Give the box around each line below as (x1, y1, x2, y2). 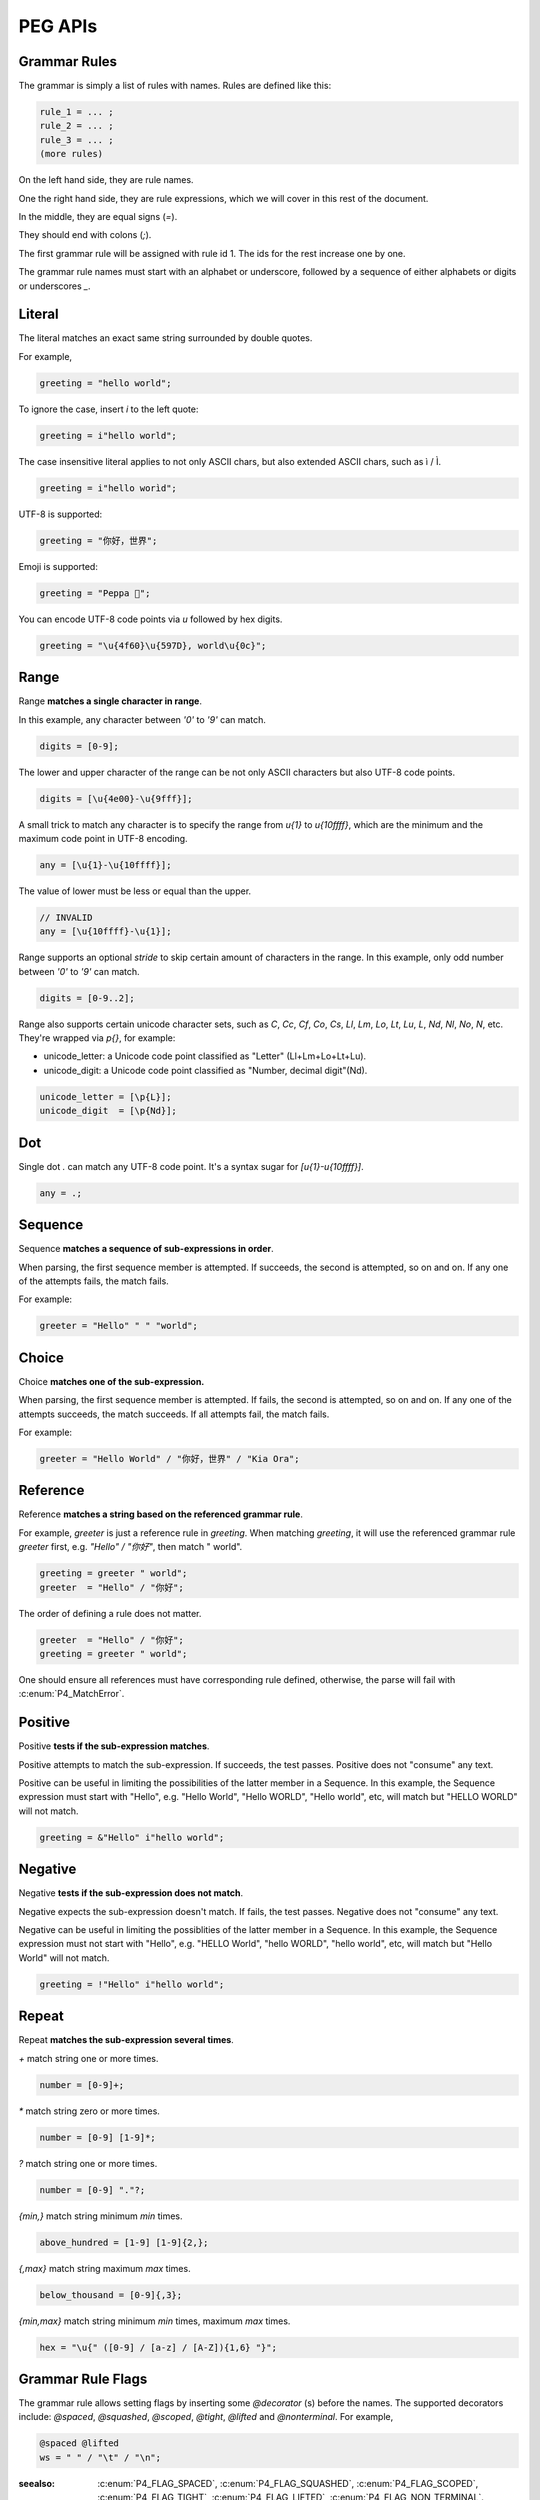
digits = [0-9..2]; (39, 992, 135, 1004)
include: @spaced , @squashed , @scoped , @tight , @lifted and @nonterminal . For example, (18, 2411, 394, 2423)
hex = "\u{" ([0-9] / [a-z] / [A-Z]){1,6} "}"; (39, 2341, 277, 2353)
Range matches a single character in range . (18, 695, 202, 707)
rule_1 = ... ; (39, 106, 114, 118)
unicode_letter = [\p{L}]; (39, 1091, 172, 1102)
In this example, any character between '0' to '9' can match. (18, 713, 267, 725)
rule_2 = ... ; (39, 120, 114, 132)
